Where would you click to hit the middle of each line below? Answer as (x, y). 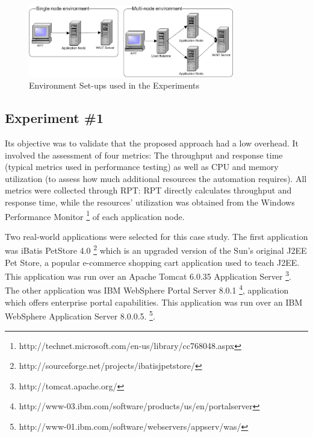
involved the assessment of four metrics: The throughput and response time (144, 155)
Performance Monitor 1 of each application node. (95, 215)
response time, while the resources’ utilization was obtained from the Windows (150, 202)
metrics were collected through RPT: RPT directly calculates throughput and (148, 190)
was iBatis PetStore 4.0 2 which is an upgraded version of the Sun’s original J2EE (156, 250)
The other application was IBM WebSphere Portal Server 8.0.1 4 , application (147, 289)
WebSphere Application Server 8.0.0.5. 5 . (80, 315)
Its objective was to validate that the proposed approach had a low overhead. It (152, 143)
